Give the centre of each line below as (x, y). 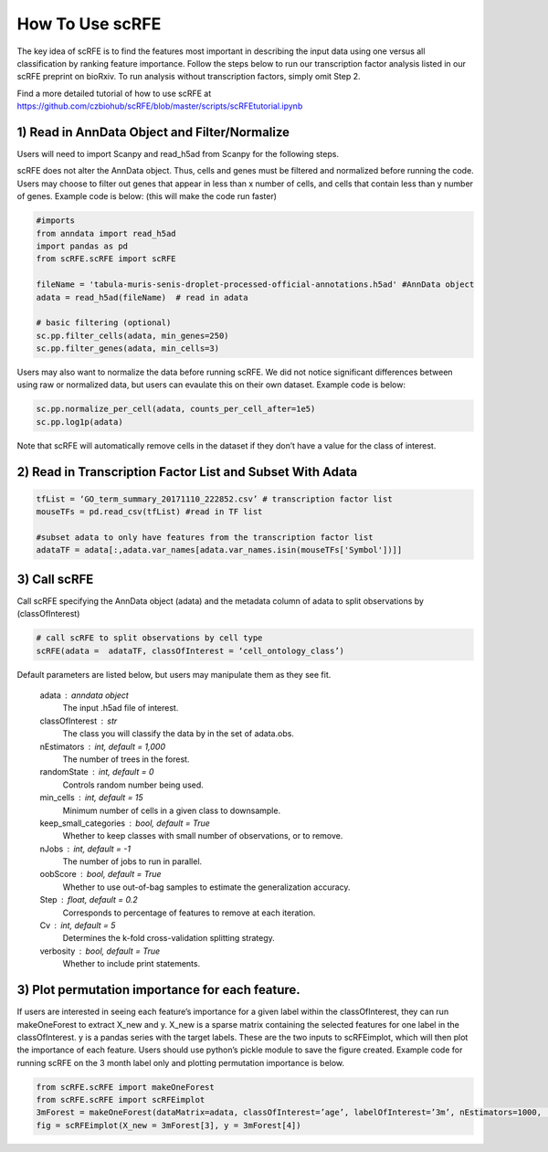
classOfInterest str (79, 721)
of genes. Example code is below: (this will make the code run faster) (147, 196)
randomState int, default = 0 (97, 772)
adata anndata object (84, 695)
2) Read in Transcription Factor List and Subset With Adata (187, 472)
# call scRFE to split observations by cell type (149, 638)
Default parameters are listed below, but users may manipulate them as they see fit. (174, 674)
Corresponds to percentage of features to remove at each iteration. (189, 913)
